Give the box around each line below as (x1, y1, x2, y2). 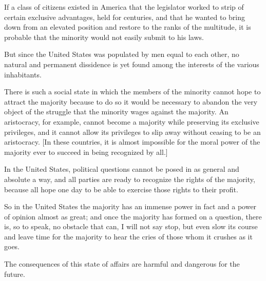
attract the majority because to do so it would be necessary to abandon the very (4, 96, 258, 107)
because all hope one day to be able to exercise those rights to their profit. (4, 184, 238, 194)
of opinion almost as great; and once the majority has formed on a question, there (4, 211, 262, 222)
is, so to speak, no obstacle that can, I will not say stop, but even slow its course (4, 221, 258, 232)
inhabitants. (4, 69, 42, 79)
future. (4, 268, 25, 279)
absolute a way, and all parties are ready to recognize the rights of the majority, (4, 173, 255, 184)
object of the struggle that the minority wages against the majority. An (4, 106, 229, 117)
